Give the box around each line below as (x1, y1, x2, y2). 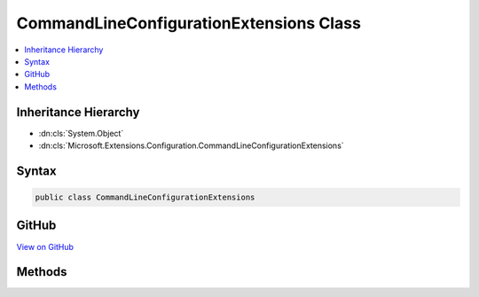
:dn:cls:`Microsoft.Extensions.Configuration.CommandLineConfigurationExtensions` (38, 140, 345, 151)
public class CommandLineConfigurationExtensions (35, 192, 255, 203)
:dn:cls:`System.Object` (38, 128, 124, 138)
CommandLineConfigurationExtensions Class (16, 13, 361, 33)
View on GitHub (16, 241, 75, 252)
